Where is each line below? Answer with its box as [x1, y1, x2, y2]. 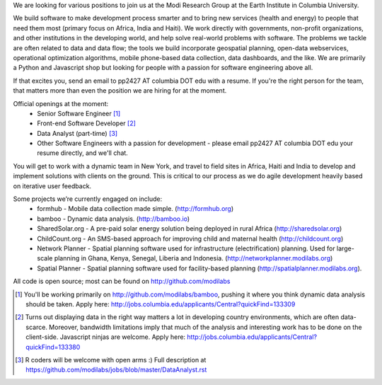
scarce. [25, 323, 47, 331]
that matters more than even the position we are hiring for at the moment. [13, 86, 227, 95]
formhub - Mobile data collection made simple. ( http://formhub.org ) [37, 205, 234, 213]
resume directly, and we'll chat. [37, 149, 129, 157]
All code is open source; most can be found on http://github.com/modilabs [13, 277, 231, 286]
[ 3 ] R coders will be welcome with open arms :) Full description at [15, 355, 207, 364]
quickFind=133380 [25, 343, 81, 351]
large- [336, 244, 355, 253]
